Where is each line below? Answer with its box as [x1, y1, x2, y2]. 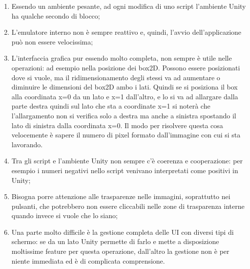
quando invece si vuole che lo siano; [11, 210, 118, 221]
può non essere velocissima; [11, 36, 93, 46]
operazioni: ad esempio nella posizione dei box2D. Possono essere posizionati [11, 62, 240, 72]
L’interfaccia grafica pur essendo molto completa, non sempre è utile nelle [11, 53, 232, 63]
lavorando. [11, 139, 43, 149]
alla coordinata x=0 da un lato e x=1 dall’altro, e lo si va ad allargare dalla [11, 91, 238, 101]
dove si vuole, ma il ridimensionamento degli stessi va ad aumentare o [11, 72, 220, 82]
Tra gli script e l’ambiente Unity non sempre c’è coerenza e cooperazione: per [11, 156, 243, 166]
